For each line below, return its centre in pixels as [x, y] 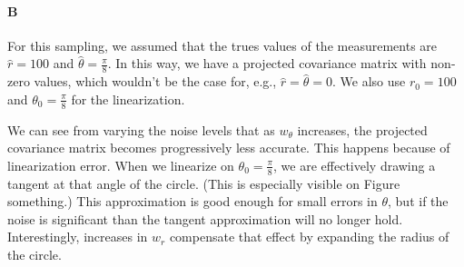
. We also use [369, 81]
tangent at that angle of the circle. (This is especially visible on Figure [204, 183]
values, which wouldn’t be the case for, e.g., [155, 81]
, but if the [418, 201]
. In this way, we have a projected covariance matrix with [267, 63]
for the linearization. [128, 99]
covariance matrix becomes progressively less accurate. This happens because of [229, 148]
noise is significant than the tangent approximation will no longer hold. [205, 218]
